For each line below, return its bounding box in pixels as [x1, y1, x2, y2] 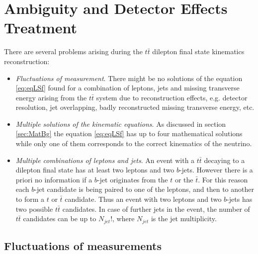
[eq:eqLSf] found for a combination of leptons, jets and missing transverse [15, 83, 240, 93]
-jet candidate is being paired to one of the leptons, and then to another [34, 184, 254, 194]
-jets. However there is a [179, 165, 253, 175]
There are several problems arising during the [4, 46, 143, 57]
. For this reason [198, 174, 248, 184]
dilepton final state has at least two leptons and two [15, 165, 174, 175]
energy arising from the [15, 92, 87, 102]
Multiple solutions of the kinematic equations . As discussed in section [15, 118, 226, 129]
